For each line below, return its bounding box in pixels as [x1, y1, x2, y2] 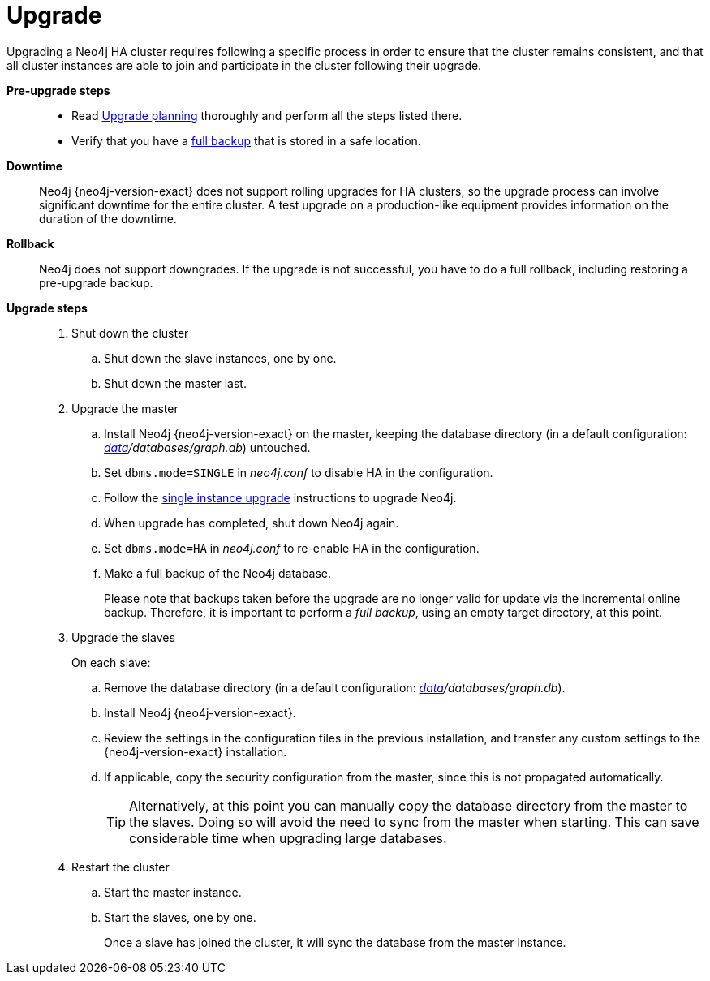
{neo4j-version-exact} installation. [104, 744, 287, 759]
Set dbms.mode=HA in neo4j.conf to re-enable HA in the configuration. [104, 540, 480, 555]
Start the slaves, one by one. [104, 910, 256, 924]
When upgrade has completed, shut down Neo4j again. [104, 515, 399, 530]
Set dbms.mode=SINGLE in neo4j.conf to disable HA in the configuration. [104, 465, 493, 480]
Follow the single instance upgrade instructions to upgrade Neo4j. [104, 490, 457, 505]
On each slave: [71, 655, 151, 669]
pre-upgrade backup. [39, 275, 153, 290]
